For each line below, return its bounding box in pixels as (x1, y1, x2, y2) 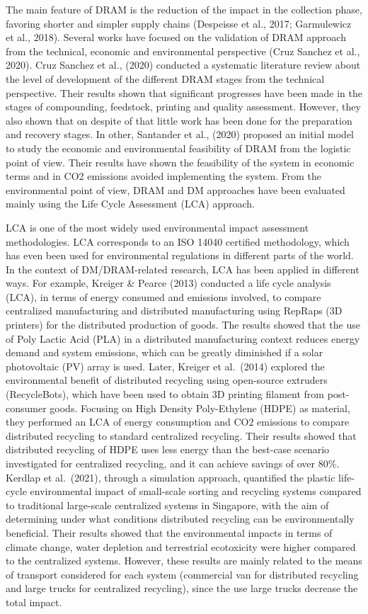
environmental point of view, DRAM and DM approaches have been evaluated (6, 182, 345, 197)
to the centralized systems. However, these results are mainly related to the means (6, 553, 362, 568)
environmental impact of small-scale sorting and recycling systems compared (30, 484, 362, 499)
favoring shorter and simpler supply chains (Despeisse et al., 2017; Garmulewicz (6, 16, 352, 30)
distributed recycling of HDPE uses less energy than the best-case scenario (6, 442, 330, 457)
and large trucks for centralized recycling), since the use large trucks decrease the (6, 581, 358, 596)
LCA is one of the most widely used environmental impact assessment (6, 220, 309, 234)
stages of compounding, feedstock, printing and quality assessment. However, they (6, 99, 361, 114)
